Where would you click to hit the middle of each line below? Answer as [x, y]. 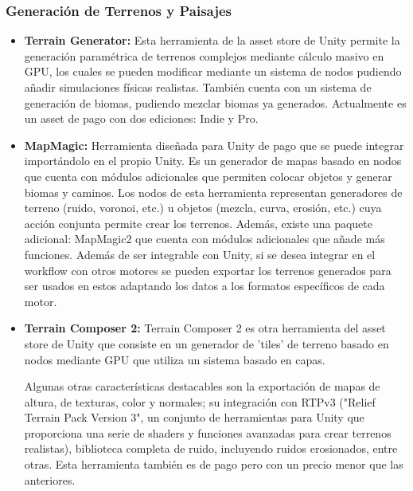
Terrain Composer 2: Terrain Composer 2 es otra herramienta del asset [205, 328]
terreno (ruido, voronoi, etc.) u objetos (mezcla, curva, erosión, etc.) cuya [203, 208]
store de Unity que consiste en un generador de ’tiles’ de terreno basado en [206, 343]
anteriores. [50, 479]
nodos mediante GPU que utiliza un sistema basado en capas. [175, 359]
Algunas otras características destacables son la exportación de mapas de [202, 386]
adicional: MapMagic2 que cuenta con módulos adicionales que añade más [205, 239]
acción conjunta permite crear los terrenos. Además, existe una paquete [198, 223]
